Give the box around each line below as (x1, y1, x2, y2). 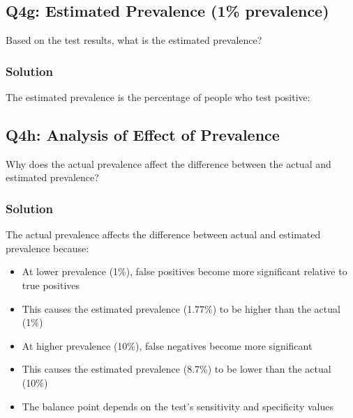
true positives (22, 278, 80, 292)
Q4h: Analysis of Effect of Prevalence (6, 124, 280, 145)
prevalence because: (6, 240, 89, 255)
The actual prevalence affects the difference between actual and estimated (6, 227, 321, 242)
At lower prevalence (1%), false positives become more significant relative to (22, 264, 347, 279)
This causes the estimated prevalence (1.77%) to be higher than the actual (22, 301, 340, 316)
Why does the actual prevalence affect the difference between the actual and (6, 156, 331, 171)
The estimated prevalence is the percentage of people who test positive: (6, 90, 310, 104)
